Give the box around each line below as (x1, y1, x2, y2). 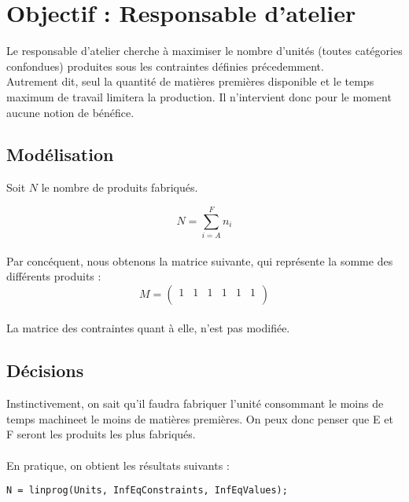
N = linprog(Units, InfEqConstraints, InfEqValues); (6, 485, 288, 497)
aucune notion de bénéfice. (6, 104, 134, 120)
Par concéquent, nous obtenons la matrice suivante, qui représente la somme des (6, 252, 393, 269)
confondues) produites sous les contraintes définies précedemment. (6, 57, 324, 74)
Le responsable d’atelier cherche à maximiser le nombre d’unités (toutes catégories (6, 42, 403, 59)
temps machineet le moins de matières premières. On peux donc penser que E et (6, 410, 393, 427)
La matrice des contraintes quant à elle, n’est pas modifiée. (6, 320, 290, 336)
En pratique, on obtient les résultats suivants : (6, 456, 230, 473)
